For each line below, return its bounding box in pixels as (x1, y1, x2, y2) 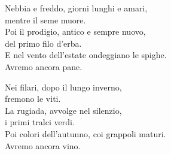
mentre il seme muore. (5, 13, 86, 26)
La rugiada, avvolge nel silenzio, (5, 104, 122, 116)
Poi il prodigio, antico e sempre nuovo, (5, 25, 146, 38)
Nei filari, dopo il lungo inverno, (5, 80, 122, 93)
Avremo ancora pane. (5, 60, 83, 73)
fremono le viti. (5, 92, 61, 105)
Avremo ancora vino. (5, 139, 81, 152)
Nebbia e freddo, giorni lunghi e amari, (5, 2, 148, 14)
